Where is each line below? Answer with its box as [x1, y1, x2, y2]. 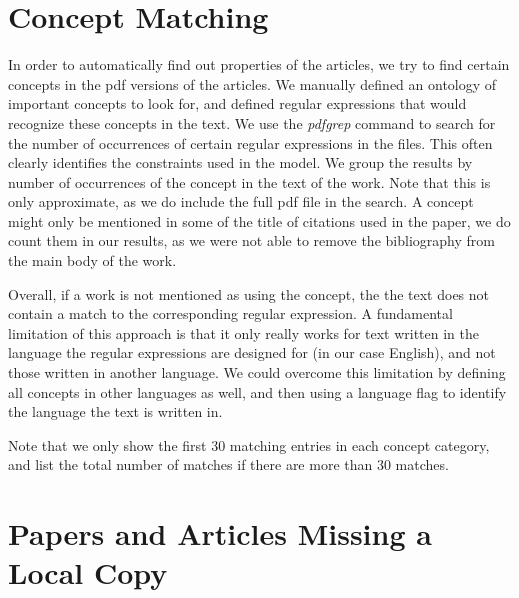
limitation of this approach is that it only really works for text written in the [8, 322, 480, 343]
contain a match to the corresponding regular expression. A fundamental [8, 303, 453, 324]
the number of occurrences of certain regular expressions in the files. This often [8, 132, 493, 153]
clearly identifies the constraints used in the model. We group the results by [8, 152, 473, 173]
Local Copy [8, 552, 168, 593]
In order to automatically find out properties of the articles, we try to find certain [8, 54, 510, 75]
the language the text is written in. [8, 401, 223, 422]
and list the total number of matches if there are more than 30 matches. [8, 454, 449, 475]
